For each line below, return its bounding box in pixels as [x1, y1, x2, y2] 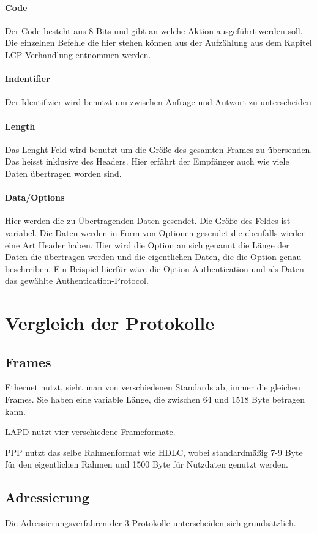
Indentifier [5, 72, 50, 85]
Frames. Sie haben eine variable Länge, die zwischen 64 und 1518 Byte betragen [5, 393, 305, 406]
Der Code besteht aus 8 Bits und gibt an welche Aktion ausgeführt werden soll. [5, 24, 303, 37]
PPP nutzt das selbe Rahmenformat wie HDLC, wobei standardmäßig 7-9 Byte [5, 445, 303, 458]
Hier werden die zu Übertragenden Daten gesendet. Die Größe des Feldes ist [5, 214, 291, 227]
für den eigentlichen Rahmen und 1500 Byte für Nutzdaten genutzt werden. [5, 458, 288, 471]
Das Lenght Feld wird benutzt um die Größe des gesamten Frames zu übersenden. [5, 143, 313, 155]
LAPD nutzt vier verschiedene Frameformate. [5, 425, 176, 438]
